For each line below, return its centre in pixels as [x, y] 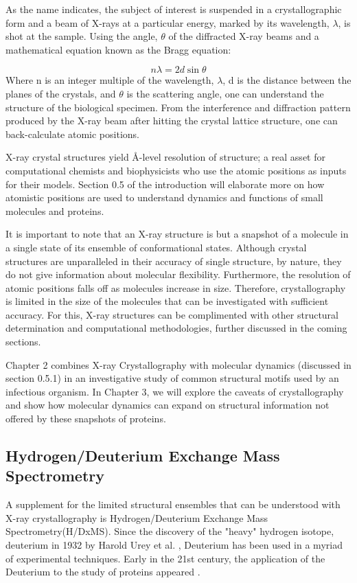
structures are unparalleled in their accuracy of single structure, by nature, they [174, 261]
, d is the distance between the [287, 80]
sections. [23, 342]
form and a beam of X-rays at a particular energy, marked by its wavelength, [168, 22]
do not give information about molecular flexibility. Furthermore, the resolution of [178, 274]
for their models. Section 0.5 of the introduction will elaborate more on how [165, 184]
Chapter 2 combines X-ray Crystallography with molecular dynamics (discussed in [178, 364]
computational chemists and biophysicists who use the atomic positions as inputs [176, 170]
